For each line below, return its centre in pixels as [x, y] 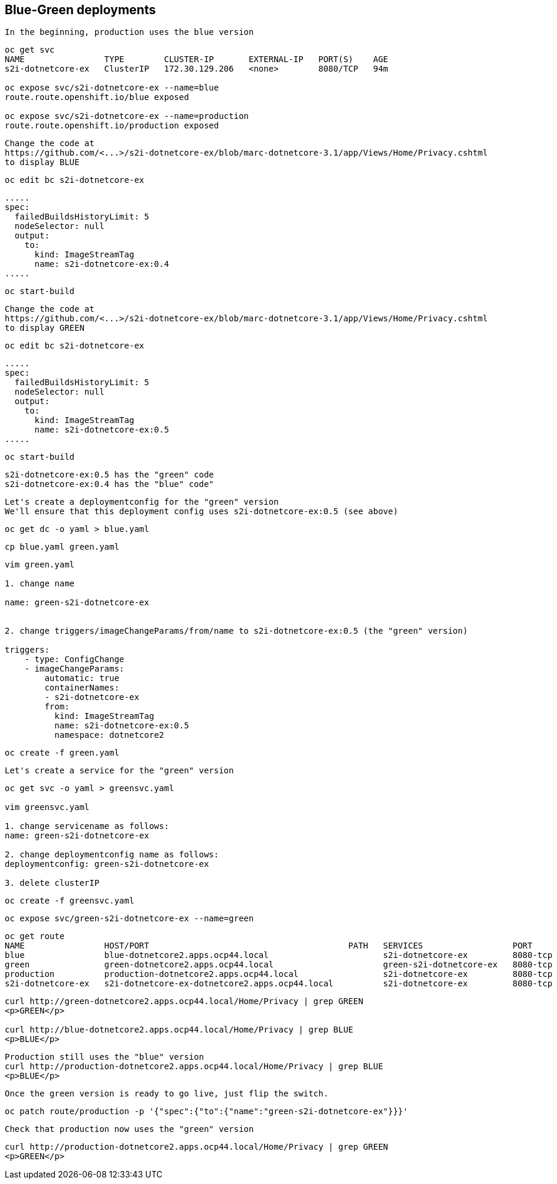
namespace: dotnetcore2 [109, 735]
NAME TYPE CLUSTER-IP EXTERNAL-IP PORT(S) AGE [197, 59]
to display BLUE [42, 162]
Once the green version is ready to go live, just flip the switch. [167, 1094]
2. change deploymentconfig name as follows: [112, 855]
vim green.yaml [40, 565]
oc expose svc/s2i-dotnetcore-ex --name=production [127, 116]
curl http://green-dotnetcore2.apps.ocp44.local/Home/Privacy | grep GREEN [184, 1001]
